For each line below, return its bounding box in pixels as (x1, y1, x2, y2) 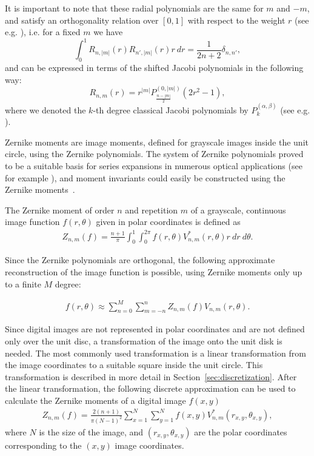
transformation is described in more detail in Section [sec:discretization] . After (5, 370, 297, 383)
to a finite (5, 277, 41, 290)
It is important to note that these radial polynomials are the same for (5, 2, 264, 14)
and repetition (125, 203, 178, 216)
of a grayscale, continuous (190, 203, 286, 216)
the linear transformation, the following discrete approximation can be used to (5, 382, 296, 395)
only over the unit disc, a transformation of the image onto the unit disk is (5, 335, 282, 347)
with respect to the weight (187, 13, 286, 26)
